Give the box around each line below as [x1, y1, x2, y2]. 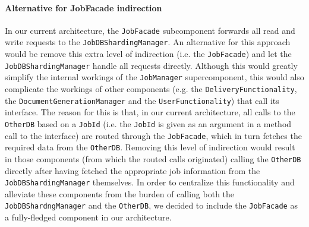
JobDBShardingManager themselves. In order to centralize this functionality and [5, 176, 295, 188]
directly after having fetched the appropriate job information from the [5, 164, 260, 176]
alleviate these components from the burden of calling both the [5, 187, 235, 200]
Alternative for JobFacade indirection [5, 1, 162, 14]
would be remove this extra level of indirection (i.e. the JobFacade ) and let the [5, 48, 292, 60]
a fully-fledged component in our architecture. [5, 211, 172, 223]
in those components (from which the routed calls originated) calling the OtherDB [5, 152, 301, 165]
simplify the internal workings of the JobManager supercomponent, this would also [5, 71, 304, 83]
